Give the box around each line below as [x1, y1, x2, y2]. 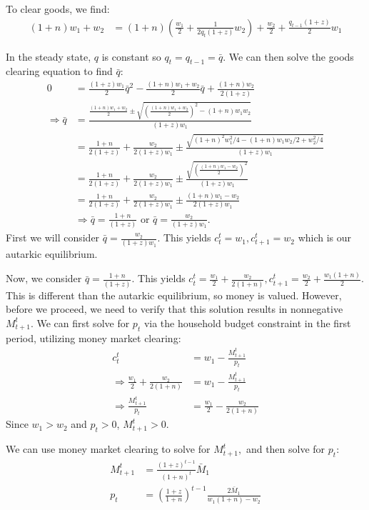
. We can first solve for [30, 315, 130, 330]
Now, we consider [6, 271, 82, 286]
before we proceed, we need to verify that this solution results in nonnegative [6, 301, 343, 316]
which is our [298, 230, 352, 245]
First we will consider [6, 230, 100, 245]
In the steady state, [6, 49, 91, 64]
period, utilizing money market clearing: [6, 330, 181, 345]
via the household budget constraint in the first [143, 315, 351, 330]
